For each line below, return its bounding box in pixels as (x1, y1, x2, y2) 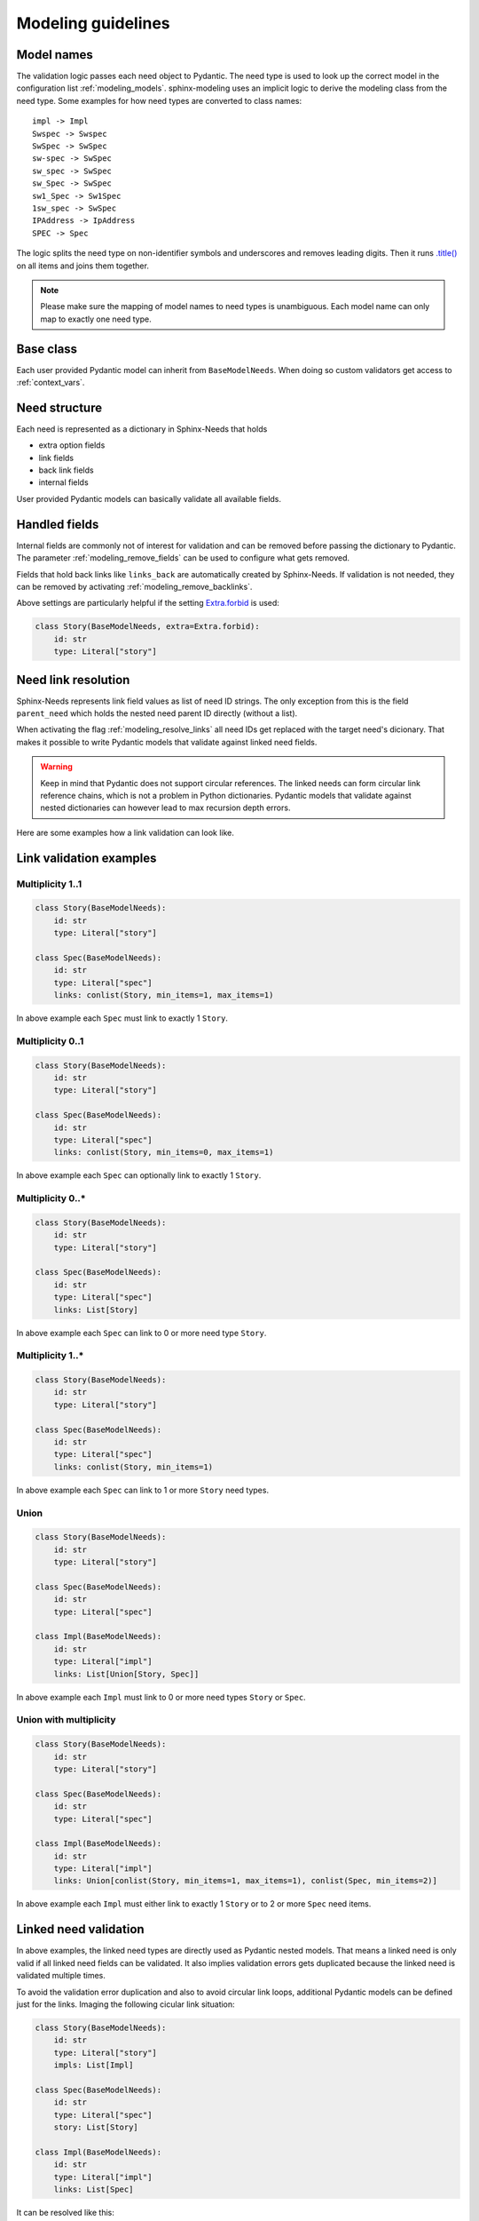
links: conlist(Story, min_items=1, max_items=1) (53, 991, 274, 1000)
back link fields (38, 465, 94, 475)
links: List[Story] (53, 1304, 139, 1315)
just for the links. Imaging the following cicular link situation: (16, 1999, 235, 2010)
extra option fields (38, 440, 106, 450)
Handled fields (16, 516, 99, 532)
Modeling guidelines (16, 13, 170, 33)
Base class (16, 341, 78, 356)
